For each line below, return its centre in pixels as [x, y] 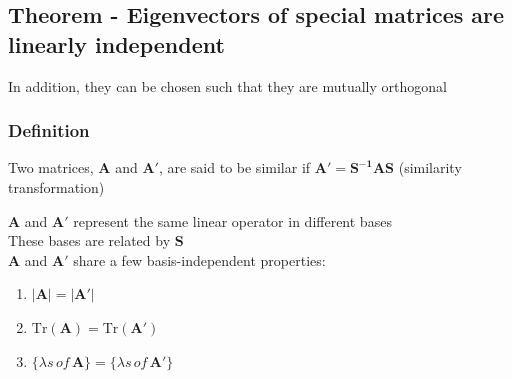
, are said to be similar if [234, 167]
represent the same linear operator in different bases [232, 220]
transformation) [56, 187]
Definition [49, 130]
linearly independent [116, 43]
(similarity [430, 167]
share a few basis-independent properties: [199, 259]
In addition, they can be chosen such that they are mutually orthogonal [227, 85]
